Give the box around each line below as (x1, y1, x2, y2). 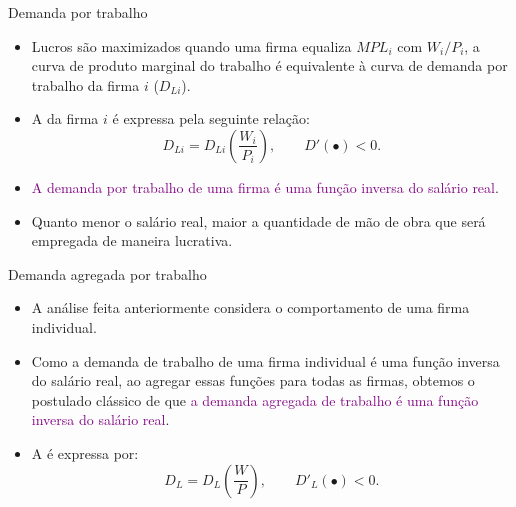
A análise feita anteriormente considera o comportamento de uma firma (31, 297, 470, 318)
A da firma (31, 108, 99, 129)
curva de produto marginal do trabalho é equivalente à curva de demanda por (31, 55, 508, 76)
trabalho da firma (31, 74, 140, 95)
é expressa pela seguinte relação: (112, 108, 310, 129)
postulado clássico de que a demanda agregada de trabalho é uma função (31, 389, 479, 410)
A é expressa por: (31, 442, 139, 463)
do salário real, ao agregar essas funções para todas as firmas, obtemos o (31, 370, 475, 391)
